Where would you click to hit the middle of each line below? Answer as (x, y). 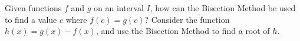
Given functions (33, 8)
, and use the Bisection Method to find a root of (183, 31)
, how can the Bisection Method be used (223, 8)
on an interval (119, 8)
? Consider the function (187, 19)
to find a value (31, 19)
